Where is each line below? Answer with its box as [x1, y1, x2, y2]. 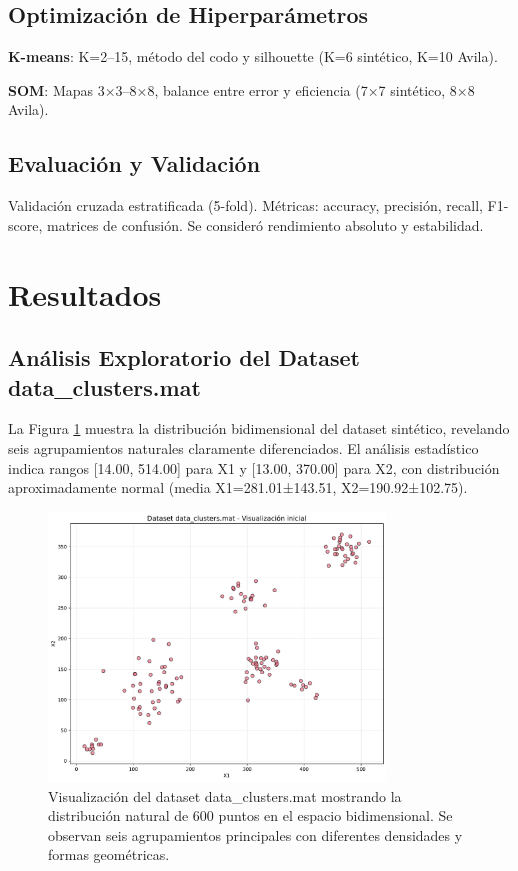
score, [8, 214, 43, 235]
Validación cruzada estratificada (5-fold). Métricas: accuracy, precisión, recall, [8, 195, 483, 216]
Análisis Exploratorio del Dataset [8, 342, 360, 373]
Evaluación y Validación [8, 148, 261, 179]
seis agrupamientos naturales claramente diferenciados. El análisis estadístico [8, 437, 479, 458]
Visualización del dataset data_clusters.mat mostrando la [48, 785, 402, 806]
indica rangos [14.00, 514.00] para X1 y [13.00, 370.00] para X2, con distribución [8, 457, 500, 478]
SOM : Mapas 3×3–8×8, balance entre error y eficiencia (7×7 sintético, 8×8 [8, 79, 475, 100]
